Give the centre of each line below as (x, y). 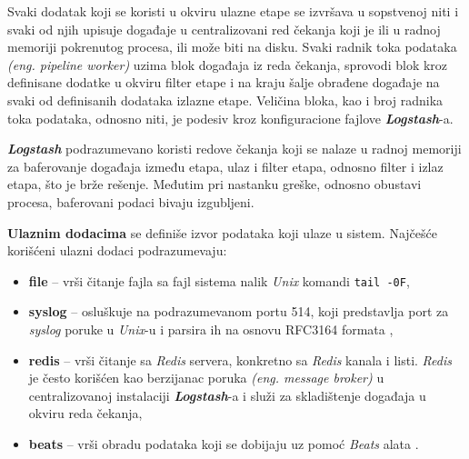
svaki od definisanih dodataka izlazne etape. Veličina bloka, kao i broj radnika (225, 100)
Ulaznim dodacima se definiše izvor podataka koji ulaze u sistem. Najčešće (222, 232)
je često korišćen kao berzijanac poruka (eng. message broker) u (206, 378)
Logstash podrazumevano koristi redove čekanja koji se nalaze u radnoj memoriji (234, 149)
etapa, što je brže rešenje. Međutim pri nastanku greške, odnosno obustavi (215, 184)
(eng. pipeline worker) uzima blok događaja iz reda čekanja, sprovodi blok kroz (228, 64)
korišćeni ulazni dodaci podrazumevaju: (117, 250)
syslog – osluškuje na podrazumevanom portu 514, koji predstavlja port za (239, 311)
